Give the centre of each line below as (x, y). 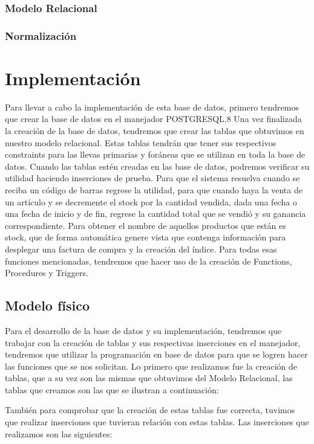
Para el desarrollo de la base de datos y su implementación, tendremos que (143, 330)
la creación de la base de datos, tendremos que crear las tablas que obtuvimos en (155, 130)
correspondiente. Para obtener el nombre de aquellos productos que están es (146, 225)
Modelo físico (47, 305)
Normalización (41, 35)
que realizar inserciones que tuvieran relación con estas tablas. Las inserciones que (157, 422)
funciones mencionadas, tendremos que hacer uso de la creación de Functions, (149, 261)
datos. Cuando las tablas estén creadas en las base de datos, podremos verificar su (157, 166)
